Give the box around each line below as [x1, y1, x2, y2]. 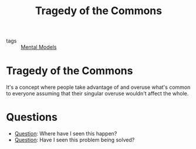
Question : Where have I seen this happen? [14, 130, 117, 137]
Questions [6, 111, 58, 124]
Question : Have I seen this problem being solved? [14, 137, 135, 144]
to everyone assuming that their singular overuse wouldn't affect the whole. [6, 90, 189, 97]
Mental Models [21, 44, 57, 51]
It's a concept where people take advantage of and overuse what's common [6, 84, 191, 91]
